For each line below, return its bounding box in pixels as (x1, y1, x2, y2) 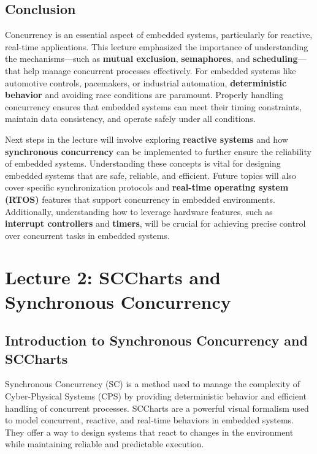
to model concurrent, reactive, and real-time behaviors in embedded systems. (5, 414, 294, 426)
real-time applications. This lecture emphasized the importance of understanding (5, 40, 308, 53)
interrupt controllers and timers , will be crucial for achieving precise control (5, 217, 306, 230)
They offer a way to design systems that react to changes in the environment (5, 425, 294, 438)
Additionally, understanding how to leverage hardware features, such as (5, 205, 273, 218)
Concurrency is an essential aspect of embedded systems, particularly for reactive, (5, 28, 313, 41)
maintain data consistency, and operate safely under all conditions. (5, 112, 256, 125)
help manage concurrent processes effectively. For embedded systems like (23, 64, 296, 77)
